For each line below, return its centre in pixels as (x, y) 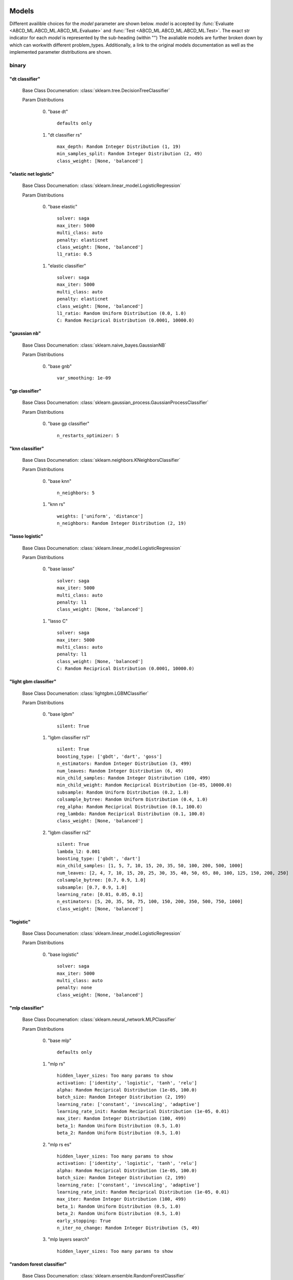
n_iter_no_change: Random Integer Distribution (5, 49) (128, 1228)
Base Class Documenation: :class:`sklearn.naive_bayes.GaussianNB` (94, 345)
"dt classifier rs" (65, 135)
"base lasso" (61, 569)
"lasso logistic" (26, 536)
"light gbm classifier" (33, 681)
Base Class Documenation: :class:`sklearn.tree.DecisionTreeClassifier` (96, 91)
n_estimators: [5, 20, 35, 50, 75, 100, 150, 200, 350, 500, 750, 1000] (150, 902)
